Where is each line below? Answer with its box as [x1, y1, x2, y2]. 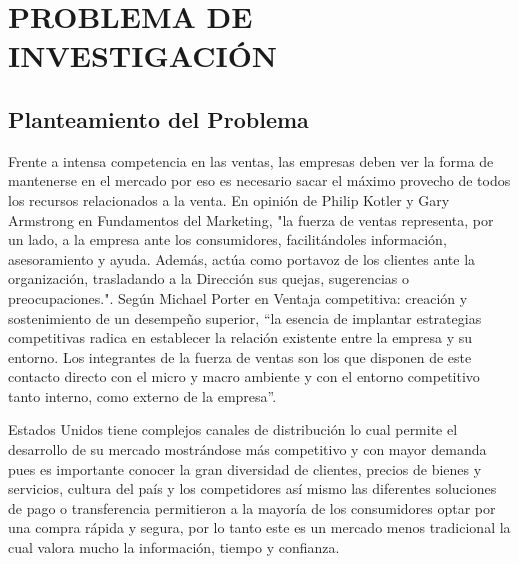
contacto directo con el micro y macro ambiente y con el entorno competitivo [8, 366, 480, 387]
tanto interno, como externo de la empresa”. [8, 385, 277, 406]
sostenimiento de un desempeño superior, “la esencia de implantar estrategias [8, 307, 482, 328]
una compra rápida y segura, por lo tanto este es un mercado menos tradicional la [8, 517, 511, 538]
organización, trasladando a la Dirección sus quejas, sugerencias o [8, 268, 409, 289]
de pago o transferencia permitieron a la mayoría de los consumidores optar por [8, 497, 496, 518]
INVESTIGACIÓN [8, 35, 278, 76]
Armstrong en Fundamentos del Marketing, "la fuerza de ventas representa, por [8, 209, 494, 230]
